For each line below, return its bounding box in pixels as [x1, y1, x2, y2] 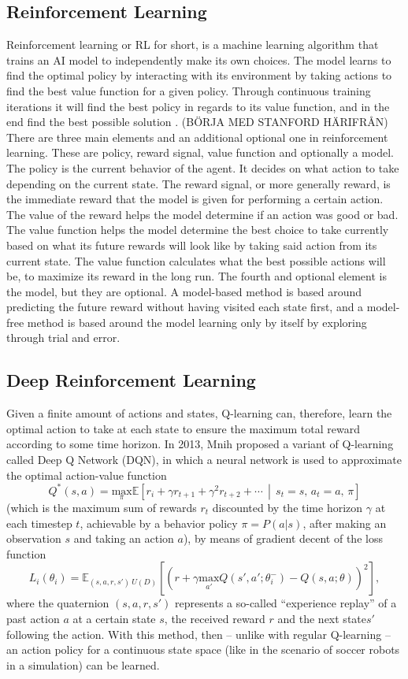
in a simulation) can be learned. [6, 656, 160, 673]
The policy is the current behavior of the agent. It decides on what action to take [6, 159, 399, 176]
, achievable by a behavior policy [80, 514, 238, 531]
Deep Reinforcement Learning [6, 368, 256, 392]
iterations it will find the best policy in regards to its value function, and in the [6, 98, 390, 114]
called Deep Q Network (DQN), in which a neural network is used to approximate [6, 451, 402, 468]
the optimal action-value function [6, 466, 167, 483]
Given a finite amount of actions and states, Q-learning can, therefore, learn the [6, 405, 392, 421]
